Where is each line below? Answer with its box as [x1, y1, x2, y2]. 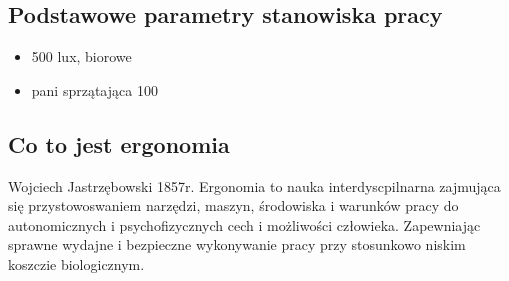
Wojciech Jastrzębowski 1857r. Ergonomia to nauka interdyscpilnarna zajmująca [8, 175, 501, 196]
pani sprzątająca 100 [31, 79, 158, 100]
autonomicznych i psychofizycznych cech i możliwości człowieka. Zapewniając [8, 214, 481, 235]
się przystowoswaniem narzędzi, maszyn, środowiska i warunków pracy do [8, 195, 459, 216]
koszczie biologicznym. [8, 253, 145, 274]
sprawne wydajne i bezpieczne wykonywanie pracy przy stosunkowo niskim [8, 234, 466, 255]
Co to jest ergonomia [8, 128, 230, 159]
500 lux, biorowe [31, 46, 132, 67]
